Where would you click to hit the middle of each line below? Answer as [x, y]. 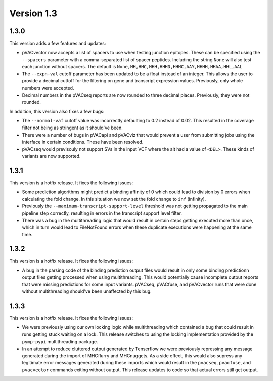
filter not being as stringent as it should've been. [73, 128]
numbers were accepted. [48, 88]
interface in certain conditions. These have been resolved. [83, 142]
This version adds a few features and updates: [58, 44]
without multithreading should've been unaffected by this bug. [87, 291]
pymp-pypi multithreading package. [60, 342]
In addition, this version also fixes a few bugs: [57, 111]
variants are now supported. [51, 156]
